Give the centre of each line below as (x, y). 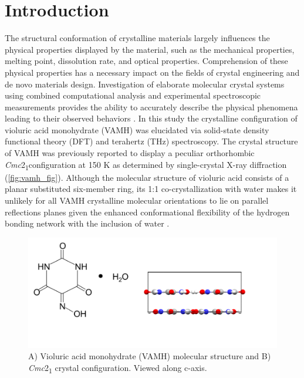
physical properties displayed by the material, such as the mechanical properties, (150, 49)
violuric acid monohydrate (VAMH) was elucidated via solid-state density (137, 129)
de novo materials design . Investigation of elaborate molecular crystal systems (145, 84)
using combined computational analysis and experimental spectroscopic (133, 95)
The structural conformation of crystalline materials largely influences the (137, 38)
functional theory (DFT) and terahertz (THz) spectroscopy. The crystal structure (151, 141)
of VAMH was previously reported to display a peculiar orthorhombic (130, 153)
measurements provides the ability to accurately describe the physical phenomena (151, 107)
